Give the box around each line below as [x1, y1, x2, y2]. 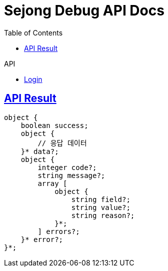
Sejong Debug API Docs [4, 2, 164, 19]
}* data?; [20, 147, 59, 155]
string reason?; [71, 211, 135, 219]
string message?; [37, 171, 105, 179]
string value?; [71, 203, 130, 211]
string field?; [71, 195, 130, 203]
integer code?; [37, 163, 97, 171]
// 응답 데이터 [37, 138, 87, 147]
